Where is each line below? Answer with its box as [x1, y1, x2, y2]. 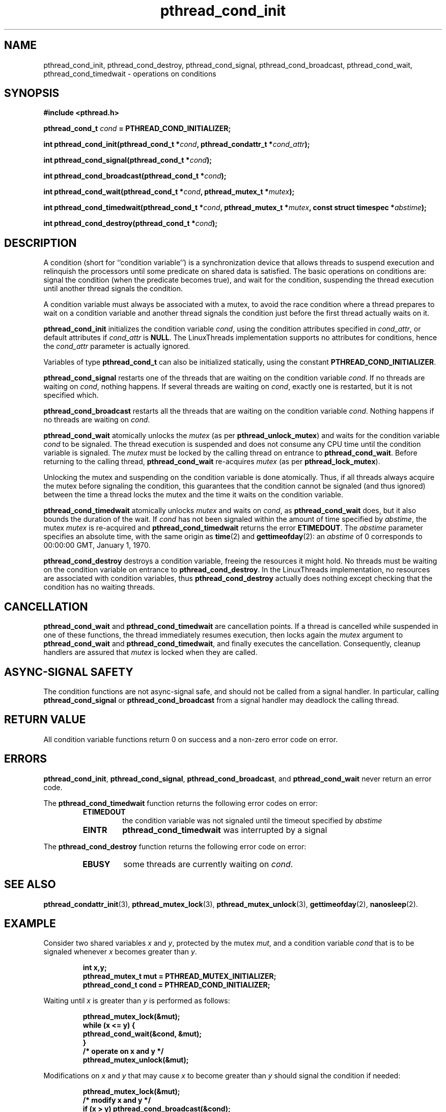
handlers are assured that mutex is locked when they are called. [43, 648, 258, 657]
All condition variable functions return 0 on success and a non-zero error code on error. [43, 735, 338, 744]
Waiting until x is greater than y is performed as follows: [43, 996, 230, 1005]
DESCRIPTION [4, 236, 77, 249]
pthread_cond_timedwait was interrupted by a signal [122, 824, 327, 835]
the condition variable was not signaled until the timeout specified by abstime [122, 816, 382, 825]
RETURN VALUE [4, 713, 86, 726]
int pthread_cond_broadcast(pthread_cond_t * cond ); [43, 171, 227, 181]
